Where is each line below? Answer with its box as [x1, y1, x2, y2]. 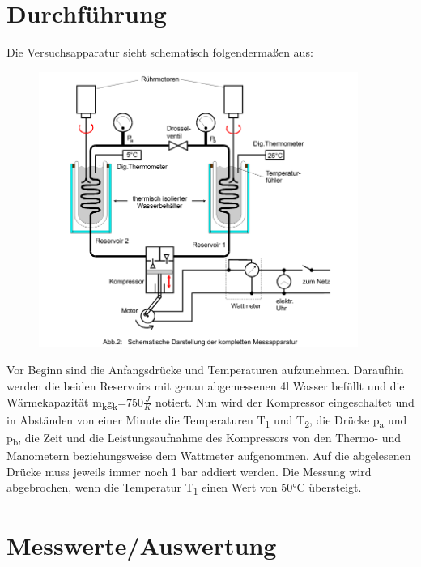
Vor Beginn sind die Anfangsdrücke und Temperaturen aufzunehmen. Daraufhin [6, 361, 404, 378]
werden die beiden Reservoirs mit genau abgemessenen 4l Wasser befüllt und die [6, 377, 405, 394]
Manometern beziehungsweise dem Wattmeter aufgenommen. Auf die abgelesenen [6, 447, 411, 464]
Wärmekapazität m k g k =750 [6, 393, 144, 412]
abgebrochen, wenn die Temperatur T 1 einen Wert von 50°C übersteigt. [6, 479, 362, 498]
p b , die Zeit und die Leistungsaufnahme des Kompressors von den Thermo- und [6, 428, 402, 448]
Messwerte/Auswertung [6, 528, 277, 561]
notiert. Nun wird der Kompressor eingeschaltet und [155, 393, 415, 410]
